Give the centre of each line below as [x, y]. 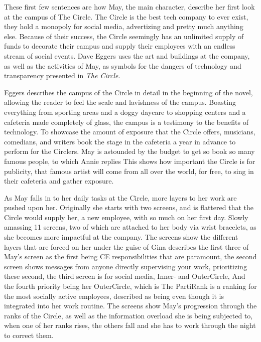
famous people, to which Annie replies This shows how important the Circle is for [130, 161]
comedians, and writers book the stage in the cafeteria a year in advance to [120, 141]
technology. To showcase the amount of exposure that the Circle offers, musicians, [130, 132]
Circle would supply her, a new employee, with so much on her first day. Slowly [126, 217]
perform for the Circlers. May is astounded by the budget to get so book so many [129, 151]
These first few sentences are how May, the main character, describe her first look [129, 7]
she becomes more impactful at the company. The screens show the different [121, 237]
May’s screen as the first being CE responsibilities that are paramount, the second [130, 256]
